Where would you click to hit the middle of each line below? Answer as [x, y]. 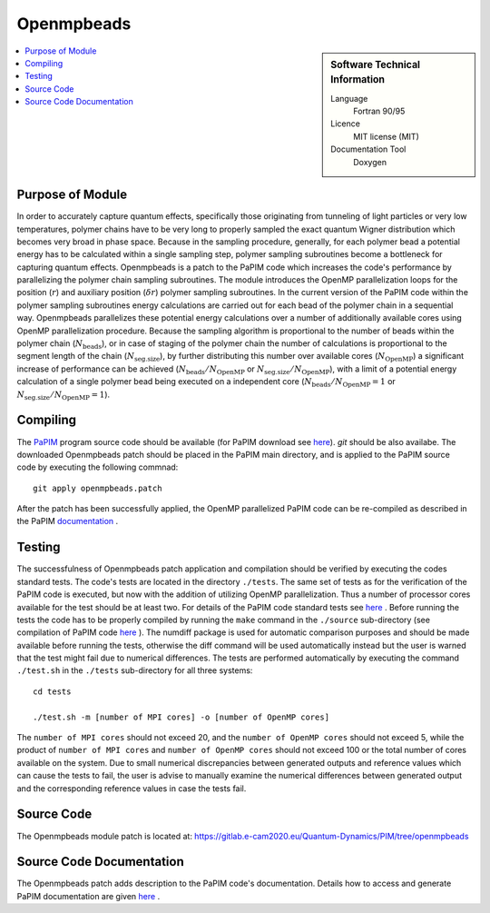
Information [358, 80]
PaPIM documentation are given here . [88, 896]
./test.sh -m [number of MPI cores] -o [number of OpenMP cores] [181, 717]
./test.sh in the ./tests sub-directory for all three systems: [135, 670]
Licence [345, 124]
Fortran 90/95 [379, 111]
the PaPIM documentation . [68, 521]
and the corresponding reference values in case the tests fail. [132, 788]
